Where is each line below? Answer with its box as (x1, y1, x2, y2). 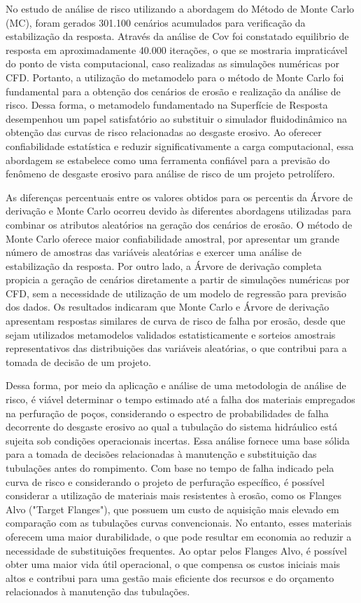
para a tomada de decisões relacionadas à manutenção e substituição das (6, 447, 317, 461)
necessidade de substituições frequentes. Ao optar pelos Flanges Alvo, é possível (6, 543, 347, 557)
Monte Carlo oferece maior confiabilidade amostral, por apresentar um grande (6, 231, 339, 245)
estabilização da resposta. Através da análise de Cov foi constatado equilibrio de (6, 29, 349, 43)
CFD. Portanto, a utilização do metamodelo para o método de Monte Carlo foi (6, 69, 344, 84)
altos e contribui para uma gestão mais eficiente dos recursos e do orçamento (6, 570, 334, 585)
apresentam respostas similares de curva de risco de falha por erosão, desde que (6, 313, 346, 328)
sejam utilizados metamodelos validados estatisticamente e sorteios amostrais (6, 327, 336, 341)
